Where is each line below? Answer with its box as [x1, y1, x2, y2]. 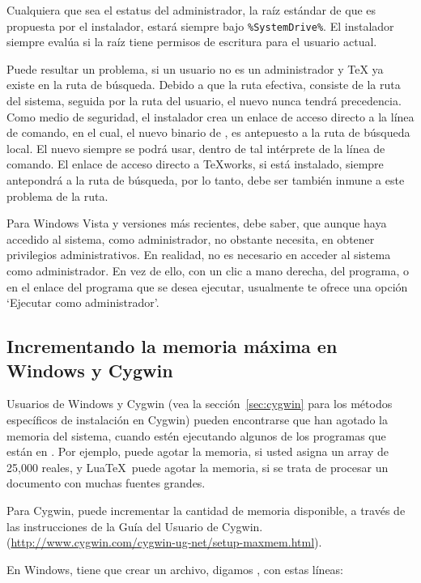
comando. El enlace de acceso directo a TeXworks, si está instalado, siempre [6, 155, 384, 172]
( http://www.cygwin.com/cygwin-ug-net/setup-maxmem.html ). [6, 534, 322, 551]
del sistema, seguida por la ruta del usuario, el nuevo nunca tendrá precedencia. [6, 92, 402, 109]
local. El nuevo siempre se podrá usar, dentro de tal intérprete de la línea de [6, 139, 385, 156]
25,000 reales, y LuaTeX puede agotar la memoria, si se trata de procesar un [6, 458, 389, 475]
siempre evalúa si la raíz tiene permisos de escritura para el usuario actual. [6, 33, 377, 50]
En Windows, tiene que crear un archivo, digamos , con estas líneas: [6, 560, 344, 577]
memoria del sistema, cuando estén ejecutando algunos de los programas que [6, 427, 386, 444]
